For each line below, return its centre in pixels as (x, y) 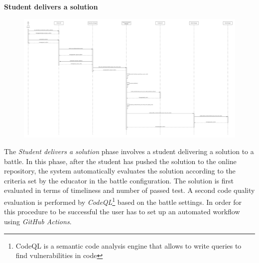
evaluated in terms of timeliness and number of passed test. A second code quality (129, 190)
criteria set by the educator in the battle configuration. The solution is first (119, 180)
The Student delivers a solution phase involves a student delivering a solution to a (129, 151)
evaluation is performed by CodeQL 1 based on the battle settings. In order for (123, 201)
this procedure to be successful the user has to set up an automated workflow (122, 212)
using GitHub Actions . (38, 221)
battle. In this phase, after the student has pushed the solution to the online (120, 161)
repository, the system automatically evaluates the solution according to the (120, 171)
